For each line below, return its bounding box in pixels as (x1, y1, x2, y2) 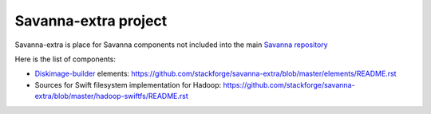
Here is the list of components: (14, 54, 116, 64)
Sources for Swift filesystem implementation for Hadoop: (34, 80, 222, 89)
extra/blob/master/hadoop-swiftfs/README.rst (34, 92, 188, 101)
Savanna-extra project (14, 12, 168, 29)
